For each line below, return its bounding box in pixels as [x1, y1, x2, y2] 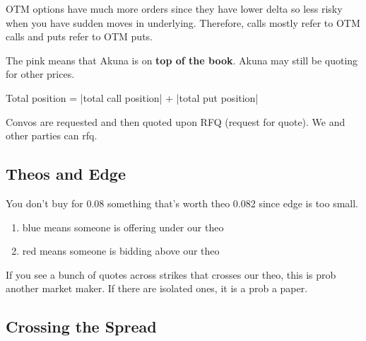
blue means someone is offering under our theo [22, 219, 224, 234]
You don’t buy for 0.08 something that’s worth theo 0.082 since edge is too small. [6, 195, 359, 210]
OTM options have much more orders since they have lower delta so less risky [6, 1, 343, 16]
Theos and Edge [6, 163, 126, 185]
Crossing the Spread [6, 316, 157, 337]
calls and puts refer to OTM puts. [6, 29, 153, 44]
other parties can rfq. [6, 128, 98, 143]
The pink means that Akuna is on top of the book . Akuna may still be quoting [6, 52, 358, 67]
